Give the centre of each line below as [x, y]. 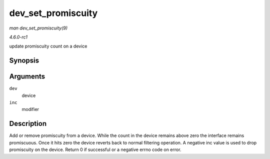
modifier [30, 109]
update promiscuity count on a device [48, 46]
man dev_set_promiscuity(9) [38, 28]
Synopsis [24, 61]
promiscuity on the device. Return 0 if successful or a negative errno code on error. [95, 149]
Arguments [27, 77]
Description [28, 124]
